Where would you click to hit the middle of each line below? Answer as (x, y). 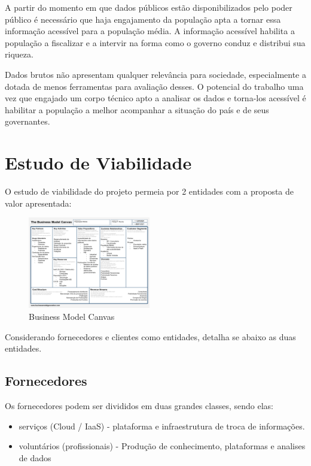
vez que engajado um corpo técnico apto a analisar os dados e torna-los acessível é (155, 98)
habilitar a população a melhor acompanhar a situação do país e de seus (137, 109)
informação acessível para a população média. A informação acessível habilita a (150, 31)
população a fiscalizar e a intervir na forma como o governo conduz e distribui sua (155, 42)
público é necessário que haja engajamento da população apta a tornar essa (143, 19)
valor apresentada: (38, 203)
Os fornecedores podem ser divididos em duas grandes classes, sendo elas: (139, 406)
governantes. (28, 121)
